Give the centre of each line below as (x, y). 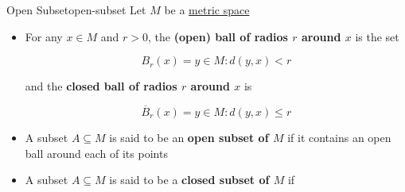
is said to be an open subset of (189, 137)
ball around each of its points (96, 153)
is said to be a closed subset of (189, 180)
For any (44, 36)
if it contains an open (339, 137)
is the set (377, 36)
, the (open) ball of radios (218, 36)
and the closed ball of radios (101, 86)
